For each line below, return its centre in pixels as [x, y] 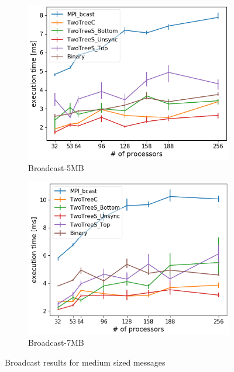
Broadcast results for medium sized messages [85, 362]
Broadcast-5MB [56, 167]
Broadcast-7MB [56, 343]
